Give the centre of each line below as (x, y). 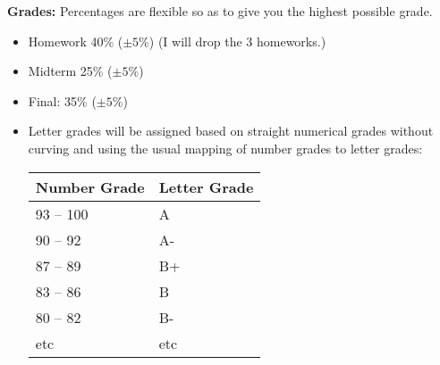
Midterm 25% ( (70, 71)
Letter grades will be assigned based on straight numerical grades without (231, 131)
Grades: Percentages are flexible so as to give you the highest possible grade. (220, 11)
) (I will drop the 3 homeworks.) (237, 41)
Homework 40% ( (76, 41)
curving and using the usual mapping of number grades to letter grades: (225, 148)
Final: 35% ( (62, 100)
